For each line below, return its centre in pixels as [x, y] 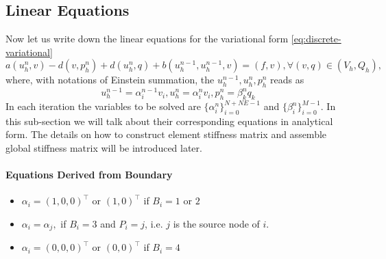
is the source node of [216, 224]
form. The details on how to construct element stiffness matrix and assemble [166, 134]
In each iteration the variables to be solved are [103, 106]
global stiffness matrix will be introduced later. [104, 148]
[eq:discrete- [316, 39]
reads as [287, 80]
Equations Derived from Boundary [89, 175]
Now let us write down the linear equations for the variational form [147, 39]
